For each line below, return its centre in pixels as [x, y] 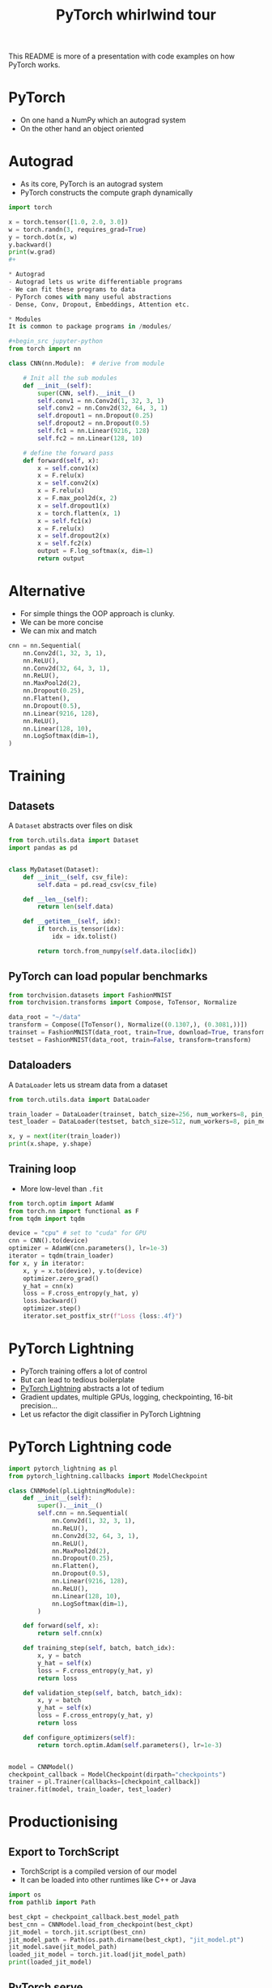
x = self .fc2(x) [65, 544]
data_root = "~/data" [45, 1018]
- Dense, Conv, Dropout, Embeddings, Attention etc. [99, 304]
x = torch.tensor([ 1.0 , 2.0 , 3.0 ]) [68, 222]
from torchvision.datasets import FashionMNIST [90, 995]
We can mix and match [58, 631]
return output [61, 559]
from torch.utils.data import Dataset [74, 841]
